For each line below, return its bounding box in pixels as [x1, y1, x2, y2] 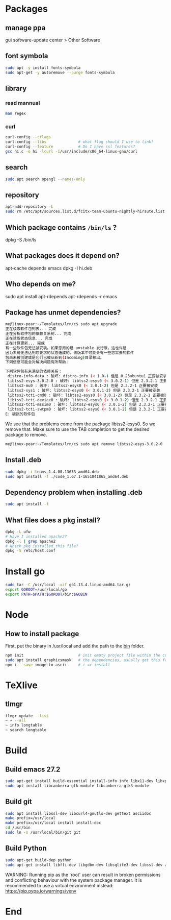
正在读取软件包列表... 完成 [5, 326, 56, 332]
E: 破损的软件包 [5, 411, 35, 417]
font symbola [5, 52, 48, 60]
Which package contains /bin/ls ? [5, 223, 117, 232]
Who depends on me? [5, 280, 76, 288]
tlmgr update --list [5, 713, 49, 718]
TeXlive [5, 680, 38, 691]
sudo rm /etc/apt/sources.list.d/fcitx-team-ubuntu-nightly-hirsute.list [5, 209, 165, 214]
